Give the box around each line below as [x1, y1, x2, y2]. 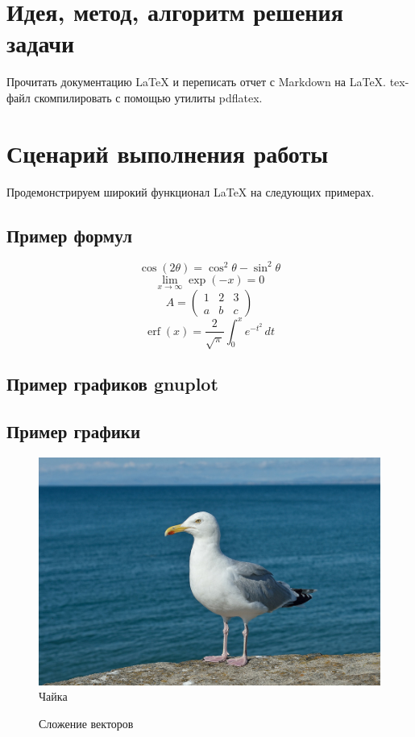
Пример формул [6, 222, 132, 247]
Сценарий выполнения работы [6, 136, 329, 169]
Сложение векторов [39, 714, 134, 731]
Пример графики [6, 419, 141, 444]
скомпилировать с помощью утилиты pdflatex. [34, 89, 263, 106]
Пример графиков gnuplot [6, 371, 218, 396]
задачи [6, 27, 75, 60]
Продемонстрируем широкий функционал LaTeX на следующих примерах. [6, 183, 375, 200]
